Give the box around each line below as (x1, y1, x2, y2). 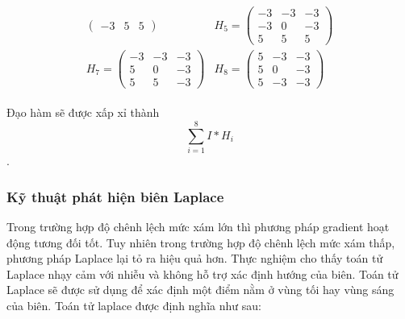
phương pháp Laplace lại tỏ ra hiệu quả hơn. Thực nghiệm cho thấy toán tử (6, 250, 383, 267)
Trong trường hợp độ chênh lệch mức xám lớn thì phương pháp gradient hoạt (6, 217, 390, 234)
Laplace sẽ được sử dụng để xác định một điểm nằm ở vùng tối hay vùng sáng (6, 281, 395, 298)
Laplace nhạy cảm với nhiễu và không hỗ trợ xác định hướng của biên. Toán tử (6, 265, 399, 282)
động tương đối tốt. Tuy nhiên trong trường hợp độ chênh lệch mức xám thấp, (6, 234, 395, 251)
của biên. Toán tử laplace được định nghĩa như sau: (6, 296, 261, 313)
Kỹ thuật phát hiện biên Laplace (6, 186, 224, 206)
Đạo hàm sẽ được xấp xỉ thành (6, 104, 160, 121)
